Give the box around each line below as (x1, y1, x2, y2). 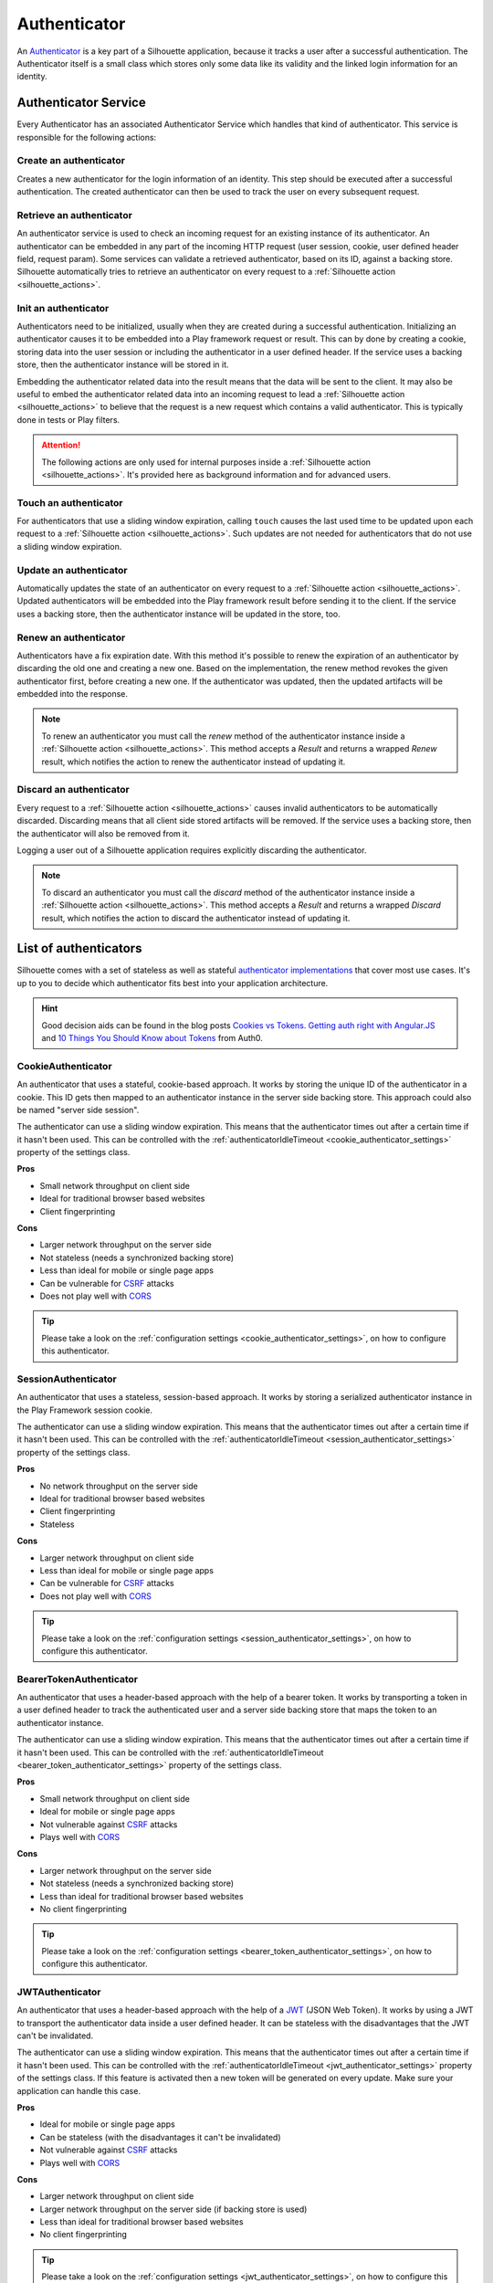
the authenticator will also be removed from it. (16, 827, 191, 839)
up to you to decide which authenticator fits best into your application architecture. (16, 977, 329, 988)
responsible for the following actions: (16, 132, 157, 142)
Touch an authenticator (16, 496, 123, 509)
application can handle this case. (16, 2085, 142, 2096)
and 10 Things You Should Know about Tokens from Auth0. (41, 1032, 264, 1043)
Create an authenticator (16, 154, 125, 167)
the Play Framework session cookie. (16, 1405, 153, 1415)
